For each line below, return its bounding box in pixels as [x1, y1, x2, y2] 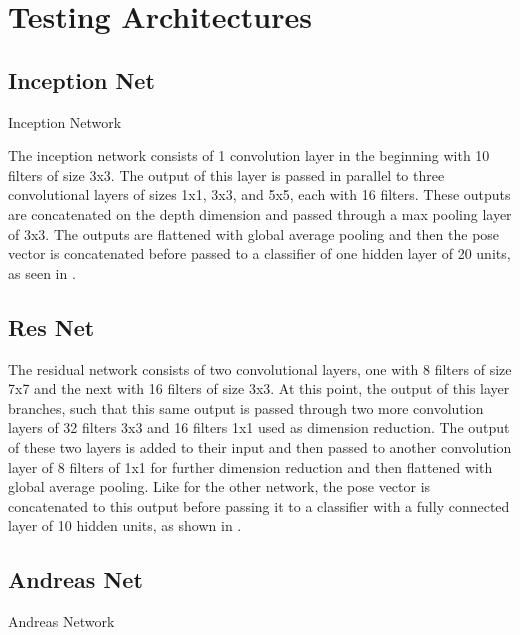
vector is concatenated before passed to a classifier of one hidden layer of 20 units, [8, 243, 511, 264]
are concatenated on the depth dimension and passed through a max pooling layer [8, 203, 512, 224]
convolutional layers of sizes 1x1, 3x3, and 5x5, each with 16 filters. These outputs [8, 184, 511, 205]
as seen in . [8, 262, 76, 283]
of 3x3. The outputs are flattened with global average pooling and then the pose [8, 223, 500, 244]
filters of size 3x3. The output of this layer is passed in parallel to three [8, 164, 445, 185]
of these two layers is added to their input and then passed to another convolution [8, 436, 512, 457]
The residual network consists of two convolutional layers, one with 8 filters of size [8, 358, 512, 379]
